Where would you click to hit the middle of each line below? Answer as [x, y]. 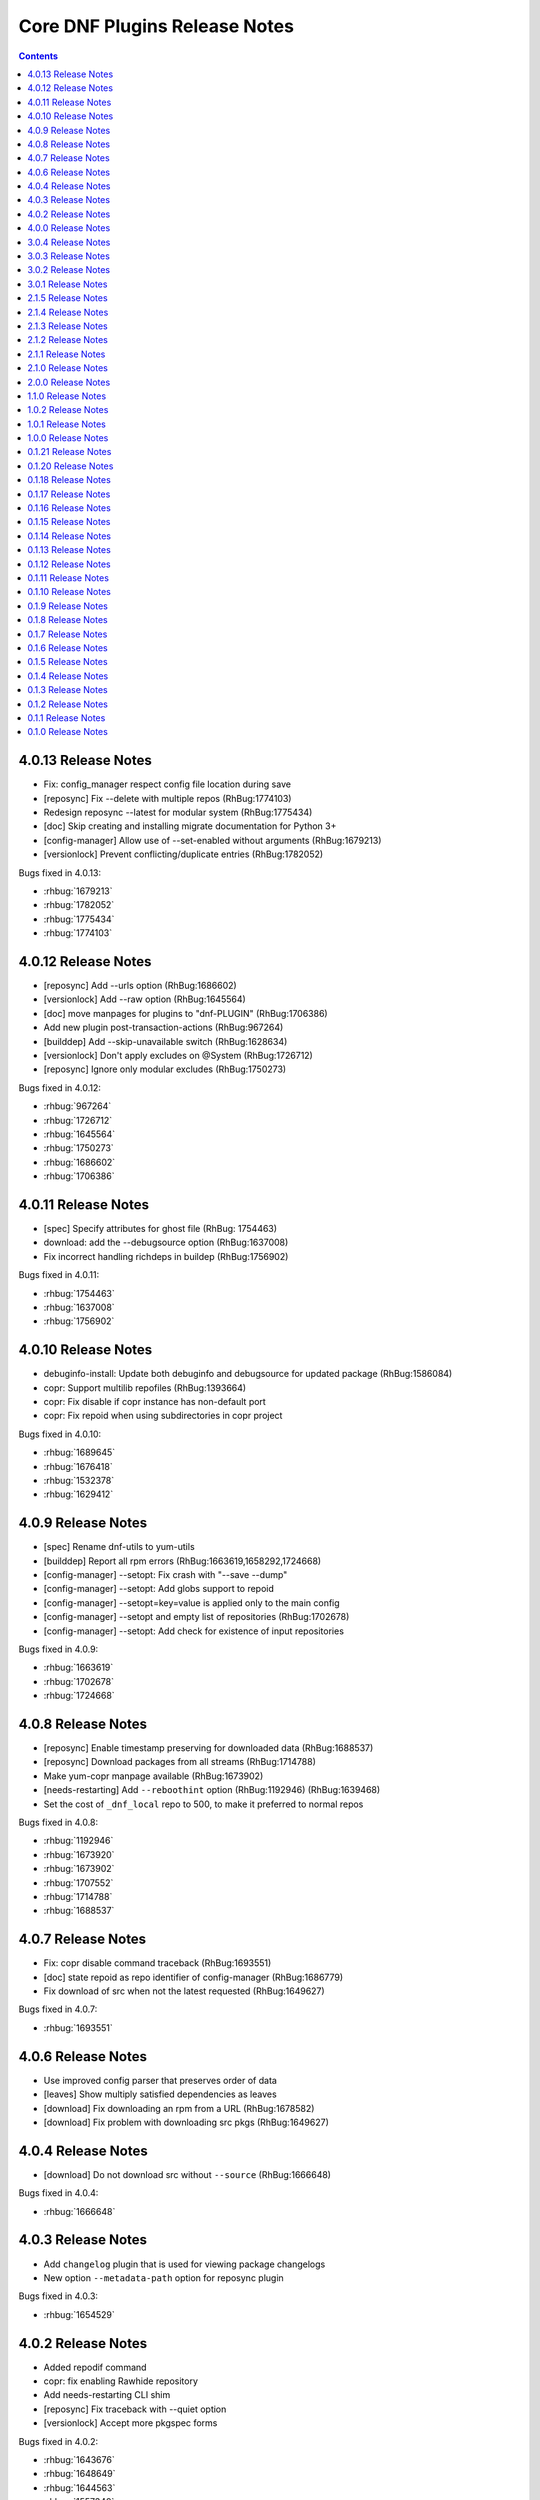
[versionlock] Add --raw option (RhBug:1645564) [145, 999]
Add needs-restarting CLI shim [107, 2395]
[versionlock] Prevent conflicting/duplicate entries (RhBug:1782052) [183, 854]
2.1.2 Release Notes [68, 340]
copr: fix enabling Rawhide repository [121, 2381]
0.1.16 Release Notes [69, 508]
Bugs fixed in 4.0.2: [58, 2441]
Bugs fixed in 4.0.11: [59, 1275]
